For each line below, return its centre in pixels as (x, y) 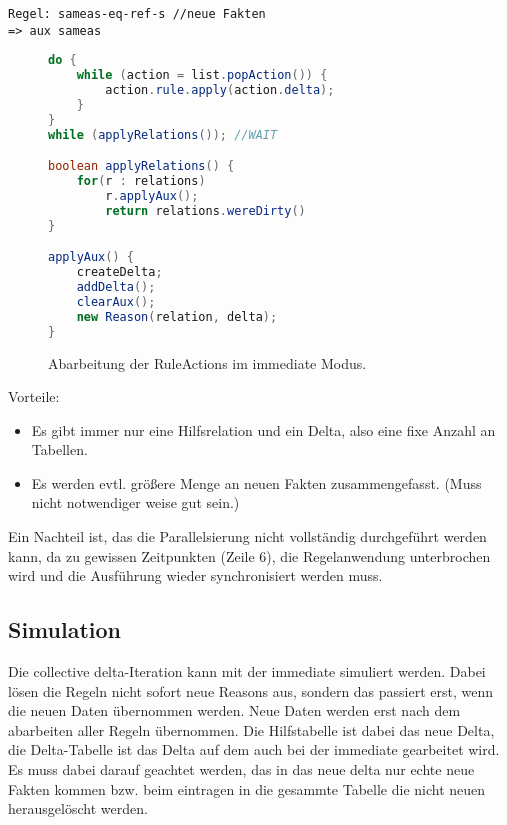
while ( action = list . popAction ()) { (202, 75)
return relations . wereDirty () (205, 210)
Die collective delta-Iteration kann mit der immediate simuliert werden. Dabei (247, 671)
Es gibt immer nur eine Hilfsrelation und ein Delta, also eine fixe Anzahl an (263, 429)
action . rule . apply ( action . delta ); (220, 90)
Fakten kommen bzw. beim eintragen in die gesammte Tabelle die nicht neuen (247, 788)
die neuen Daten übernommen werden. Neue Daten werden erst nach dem (234, 710)
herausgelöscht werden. (78, 808)
